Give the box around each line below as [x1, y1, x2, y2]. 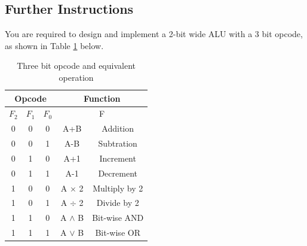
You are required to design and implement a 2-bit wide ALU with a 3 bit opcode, [5, 28, 303, 40]
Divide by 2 [96, 196, 139, 209]
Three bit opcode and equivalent [17, 59, 136, 72]
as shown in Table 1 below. [5, 39, 104, 51]
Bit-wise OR [95, 226, 140, 239]
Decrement [98, 166, 137, 179]
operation [59, 71, 94, 83]
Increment [99, 151, 136, 164]
